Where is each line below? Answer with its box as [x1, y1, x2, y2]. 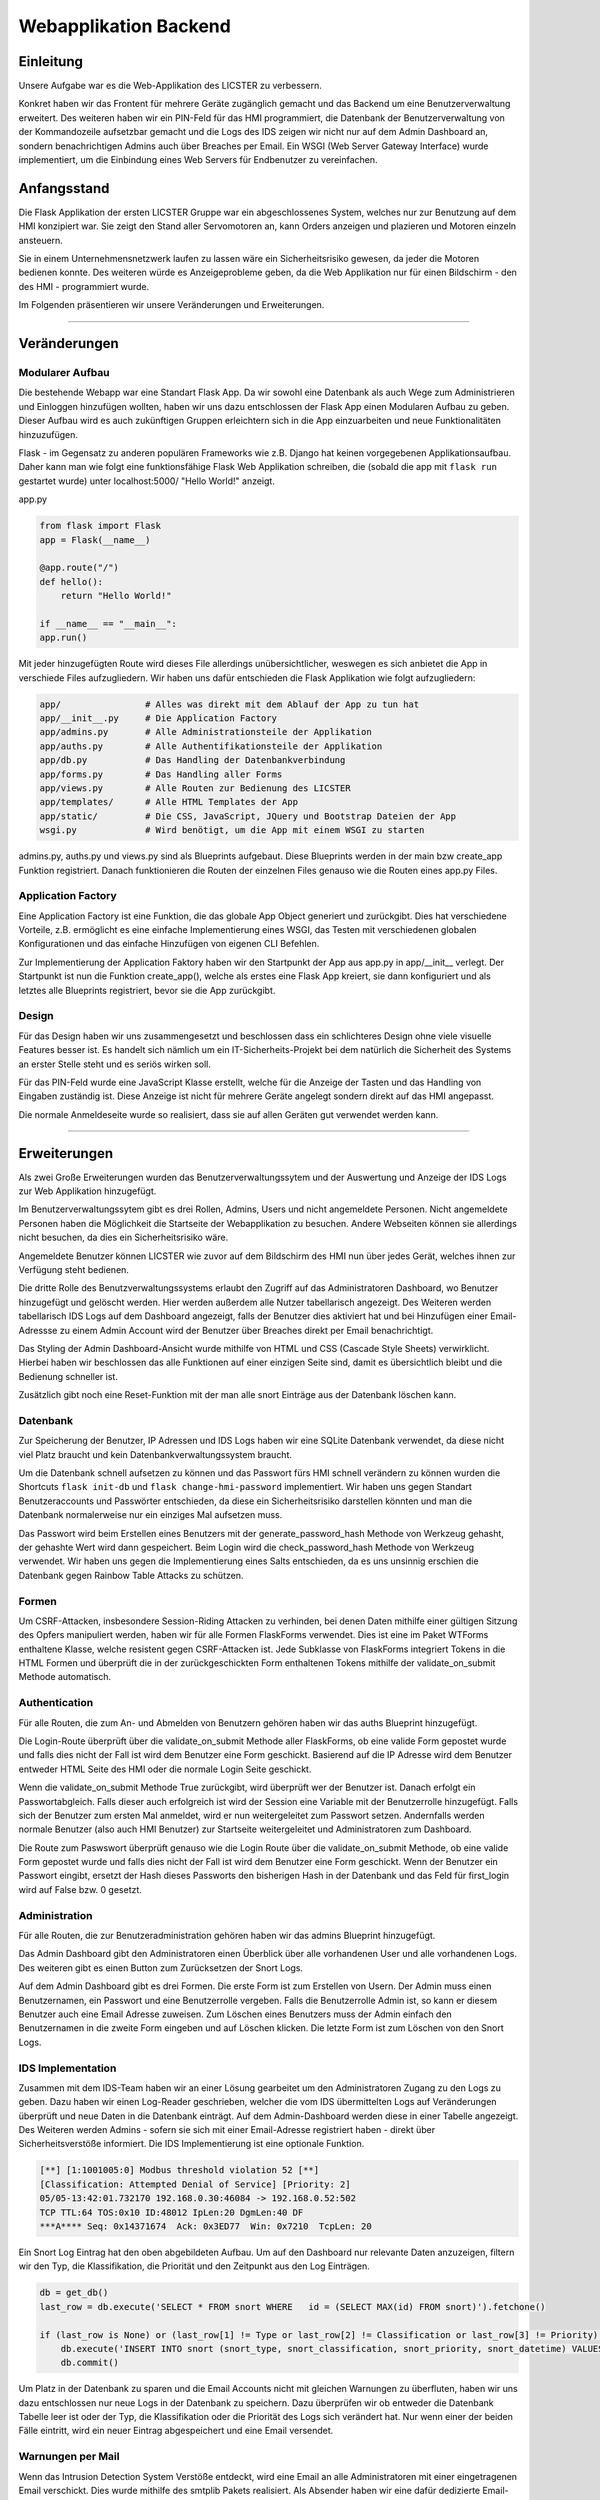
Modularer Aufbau [18, 366, 110, 380]
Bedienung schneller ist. [18, 1370, 119, 1382]
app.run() [39, 632, 88, 644]
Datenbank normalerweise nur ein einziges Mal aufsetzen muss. [18, 1509, 283, 1521]
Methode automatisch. [18, 1671, 112, 1683]
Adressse [18, 1324, 58, 1336]
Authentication [18, 1696, 94, 1710]
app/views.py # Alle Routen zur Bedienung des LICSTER [39, 782, 351, 794]
